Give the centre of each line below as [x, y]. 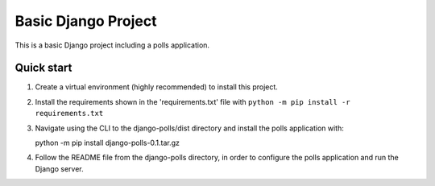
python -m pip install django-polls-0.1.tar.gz [108, 143]
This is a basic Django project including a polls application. [112, 45]
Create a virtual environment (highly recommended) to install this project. [156, 87]
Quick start [43, 68]
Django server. [59, 168]
